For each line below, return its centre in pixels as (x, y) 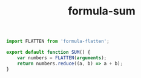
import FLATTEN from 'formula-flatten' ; (58, 41)
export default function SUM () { (48, 53)
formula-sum (102, 11)
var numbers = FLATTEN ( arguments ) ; (62, 58)
